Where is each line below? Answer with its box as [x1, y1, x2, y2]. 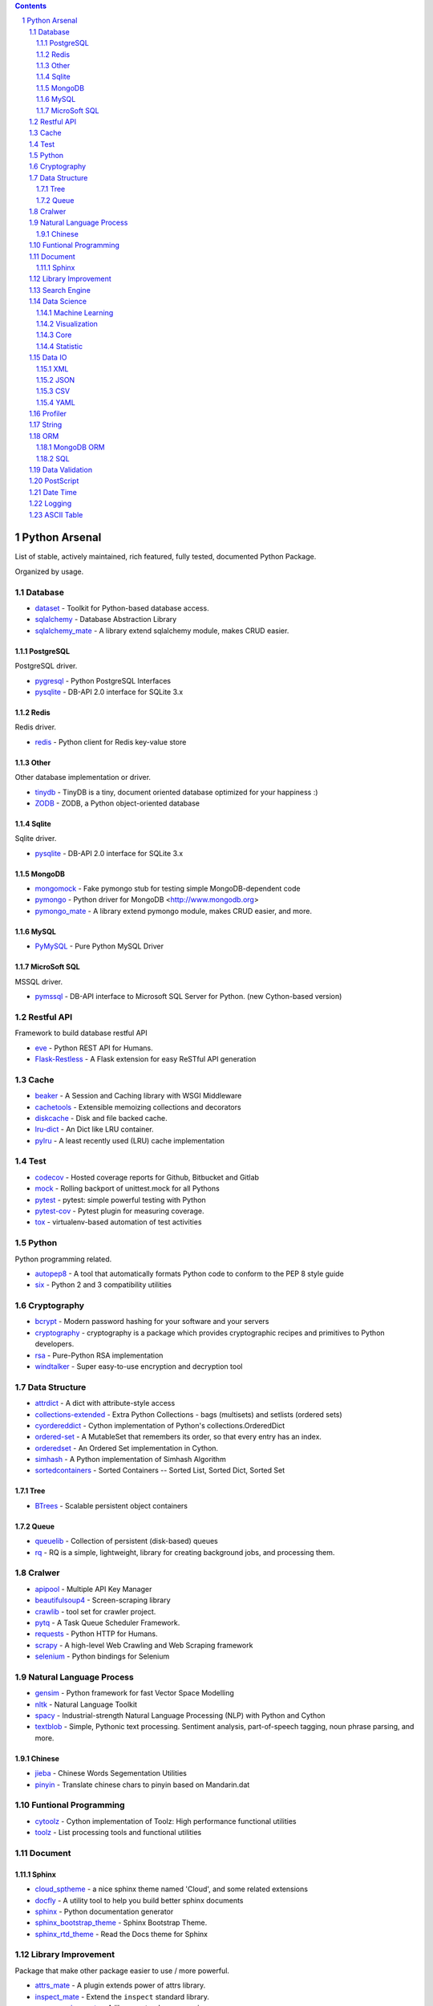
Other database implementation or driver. [14, 773, 152, 782]
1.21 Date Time [29, 487, 78, 497]
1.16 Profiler [29, 409, 67, 419]
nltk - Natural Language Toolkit [34, 1699, 138, 1709]
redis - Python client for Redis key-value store [34, 737, 187, 746]
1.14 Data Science [29, 297, 87, 307]
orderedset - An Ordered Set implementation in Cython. [34, 1443, 219, 1452]
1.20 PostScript [29, 476, 79, 485]
